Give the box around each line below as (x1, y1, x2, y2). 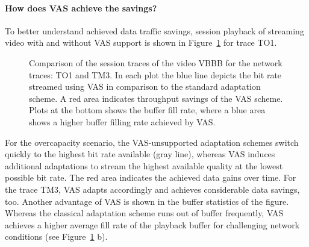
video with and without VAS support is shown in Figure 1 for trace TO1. (5, 36, 277, 49)
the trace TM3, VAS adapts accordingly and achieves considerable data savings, (5, 183, 300, 195)
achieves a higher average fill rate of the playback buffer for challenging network (5, 218, 300, 231)
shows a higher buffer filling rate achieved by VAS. (29, 115, 216, 128)
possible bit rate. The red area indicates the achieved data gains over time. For (5, 171, 296, 184)
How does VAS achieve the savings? (5, 1, 157, 14)
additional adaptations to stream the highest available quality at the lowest (5, 159, 283, 172)
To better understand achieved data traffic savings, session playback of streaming (5, 24, 304, 37)
